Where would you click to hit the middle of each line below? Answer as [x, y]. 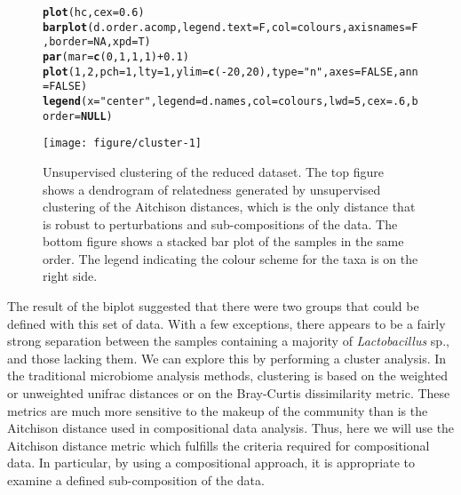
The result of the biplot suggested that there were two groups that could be [213, 306]
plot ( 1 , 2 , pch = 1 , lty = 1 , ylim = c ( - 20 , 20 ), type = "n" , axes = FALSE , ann [230, 72]
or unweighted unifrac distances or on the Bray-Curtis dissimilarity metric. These [229, 393]
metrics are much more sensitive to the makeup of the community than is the [218, 410]
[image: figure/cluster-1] [122, 144]
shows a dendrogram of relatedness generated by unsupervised [212, 189]
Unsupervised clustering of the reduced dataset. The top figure [213, 171]
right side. [70, 276]
